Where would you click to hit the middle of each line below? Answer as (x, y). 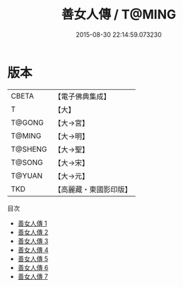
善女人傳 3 (33, 241)
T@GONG (27, 123)
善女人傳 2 (33, 232)
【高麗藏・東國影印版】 (93, 189)
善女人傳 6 (33, 267)
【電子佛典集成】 (82, 96)
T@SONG (27, 162)
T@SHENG (29, 149)
